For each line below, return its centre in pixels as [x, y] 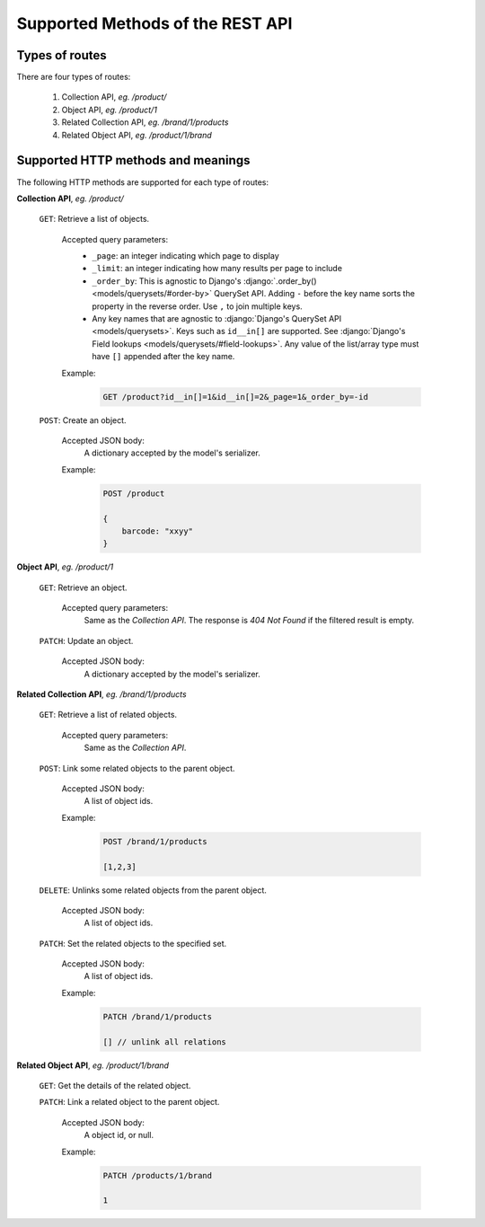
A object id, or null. [119, 1135]
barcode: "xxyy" [157, 531]
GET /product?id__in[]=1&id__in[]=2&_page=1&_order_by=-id [235, 397]
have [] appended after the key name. [163, 357]
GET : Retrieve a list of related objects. [108, 715]
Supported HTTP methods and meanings [133, 160]
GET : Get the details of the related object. [115, 1085]
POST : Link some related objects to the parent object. [137, 768]
